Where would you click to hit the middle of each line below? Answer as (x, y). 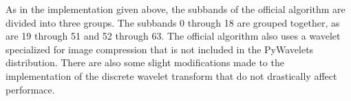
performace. (30, 89)
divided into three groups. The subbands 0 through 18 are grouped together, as (173, 22)
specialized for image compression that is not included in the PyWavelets (160, 49)
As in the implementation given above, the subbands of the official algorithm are (175, 9)
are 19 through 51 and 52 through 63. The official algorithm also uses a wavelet (173, 36)
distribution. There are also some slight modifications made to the (145, 62)
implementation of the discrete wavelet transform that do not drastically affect (171, 75)
